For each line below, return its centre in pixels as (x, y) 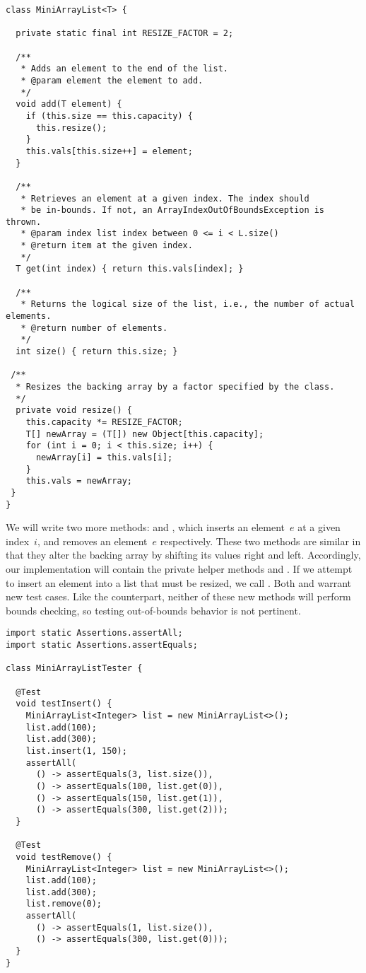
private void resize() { (74, 410)
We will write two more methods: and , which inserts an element (146, 527)
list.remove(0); (64, 904)
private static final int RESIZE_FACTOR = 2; (125, 34)
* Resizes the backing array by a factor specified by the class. (175, 387)
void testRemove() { (64, 857)
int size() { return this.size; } (97, 352)
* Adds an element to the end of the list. (124, 69)
